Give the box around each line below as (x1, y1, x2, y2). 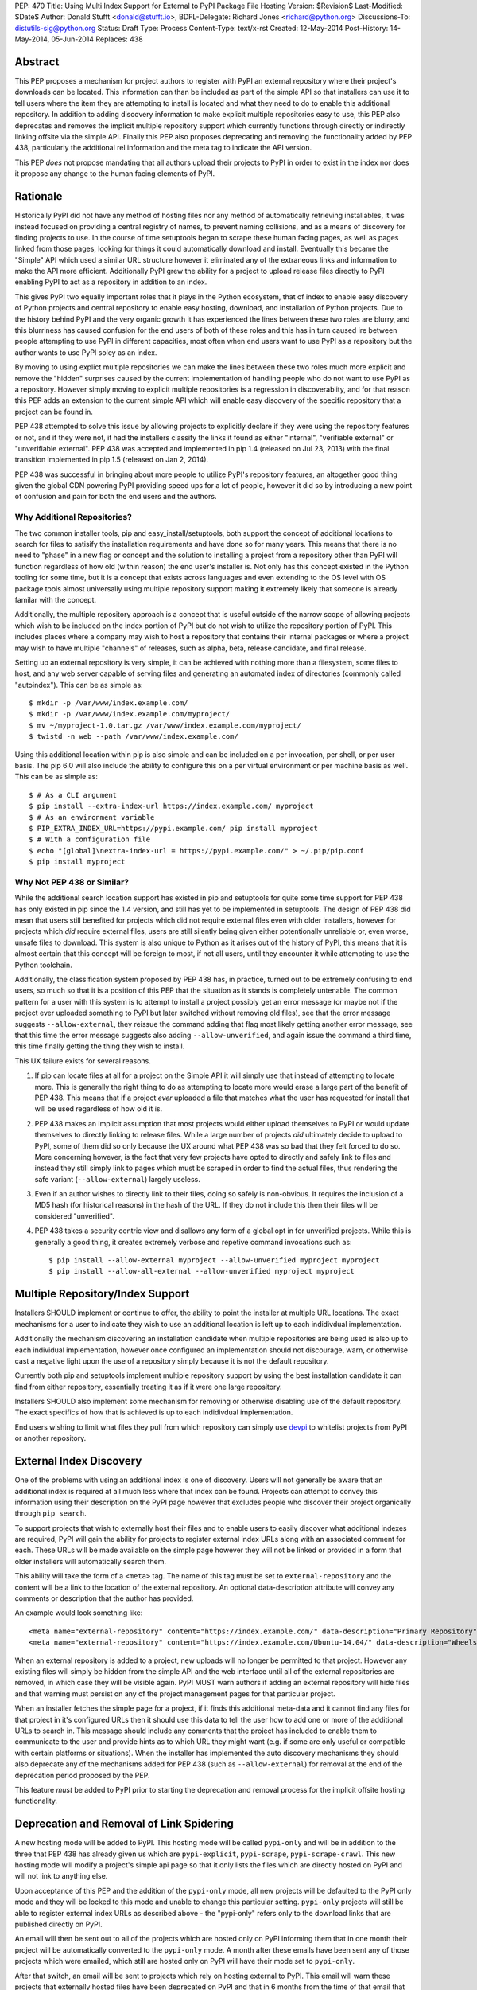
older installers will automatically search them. (14, 1556, 167, 1566)
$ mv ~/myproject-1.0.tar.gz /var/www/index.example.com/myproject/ (29, 720, 301, 730)
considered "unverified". (34, 1211, 115, 1221)
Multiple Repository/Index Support (14, 1287, 190, 1301)
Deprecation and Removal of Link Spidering (14, 1817, 235, 1831)
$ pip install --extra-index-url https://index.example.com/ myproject (29, 802, 314, 811)
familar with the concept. (14, 595, 97, 604)
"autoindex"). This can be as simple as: (14, 680, 143, 689)
